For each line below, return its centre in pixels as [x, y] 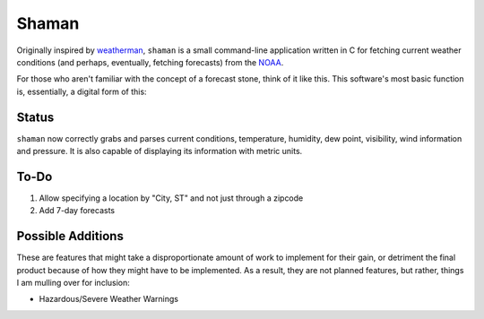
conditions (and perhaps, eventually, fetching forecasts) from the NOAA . [150, 62]
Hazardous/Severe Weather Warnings [109, 299]
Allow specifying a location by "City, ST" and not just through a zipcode [171, 198]
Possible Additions [70, 236]
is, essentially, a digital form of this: [82, 91]
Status [35, 117]
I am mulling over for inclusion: [73, 283]
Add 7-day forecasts [77, 211]
